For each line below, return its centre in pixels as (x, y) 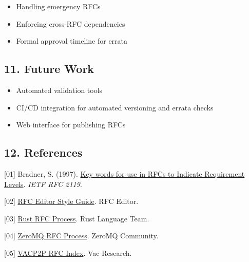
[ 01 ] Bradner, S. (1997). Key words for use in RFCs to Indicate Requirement (124, 173)
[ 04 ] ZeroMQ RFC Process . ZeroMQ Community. (81, 236)
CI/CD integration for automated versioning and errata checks (115, 107)
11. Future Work (49, 69)
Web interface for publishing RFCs (71, 125)
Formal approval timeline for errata (72, 41)
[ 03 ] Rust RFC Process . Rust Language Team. (77, 218)
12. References (43, 152)
